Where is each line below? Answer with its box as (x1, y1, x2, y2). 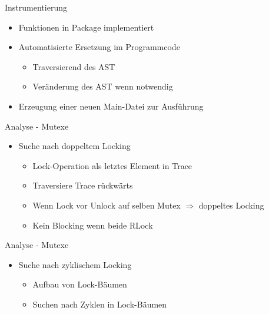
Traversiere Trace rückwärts (32, 179, 133, 191)
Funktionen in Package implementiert (18, 21, 154, 33)
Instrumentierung (5, 1, 67, 13)
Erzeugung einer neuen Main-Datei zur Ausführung (18, 100, 204, 112)
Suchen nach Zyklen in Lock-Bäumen (32, 298, 167, 310)
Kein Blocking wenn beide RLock (32, 219, 153, 231)
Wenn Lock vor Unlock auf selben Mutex (32, 199, 181, 211)
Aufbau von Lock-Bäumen (32, 278, 127, 290)
